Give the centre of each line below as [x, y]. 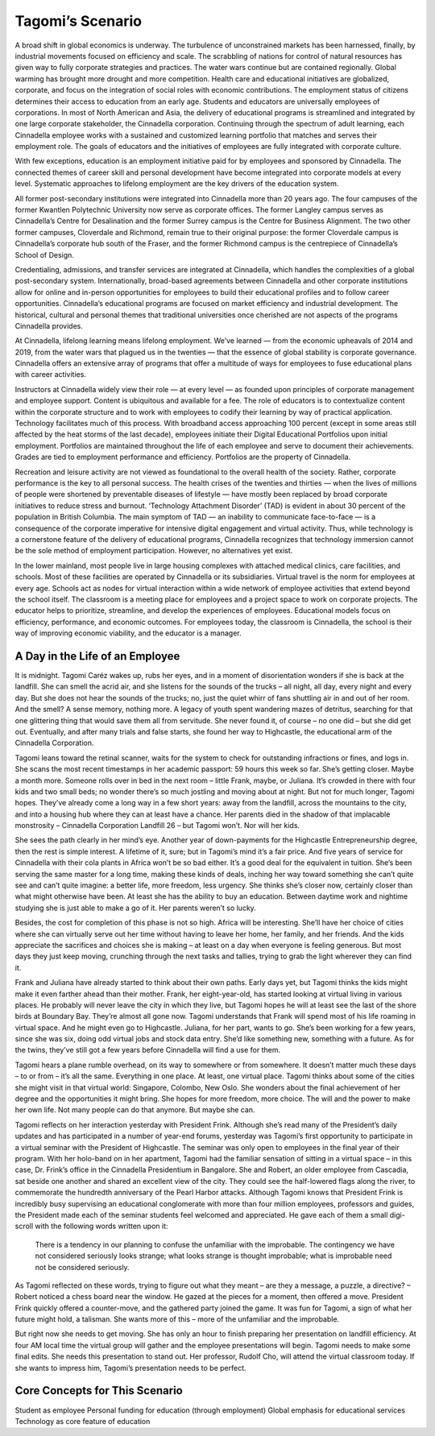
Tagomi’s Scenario [79, 21]
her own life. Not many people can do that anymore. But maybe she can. [135, 1110]
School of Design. [44, 255]
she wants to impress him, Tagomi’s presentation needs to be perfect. [130, 1368]
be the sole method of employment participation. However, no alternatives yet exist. [154, 551]
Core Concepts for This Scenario [99, 1390]
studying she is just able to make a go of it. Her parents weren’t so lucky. [136, 908]
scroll [24, 1226]
